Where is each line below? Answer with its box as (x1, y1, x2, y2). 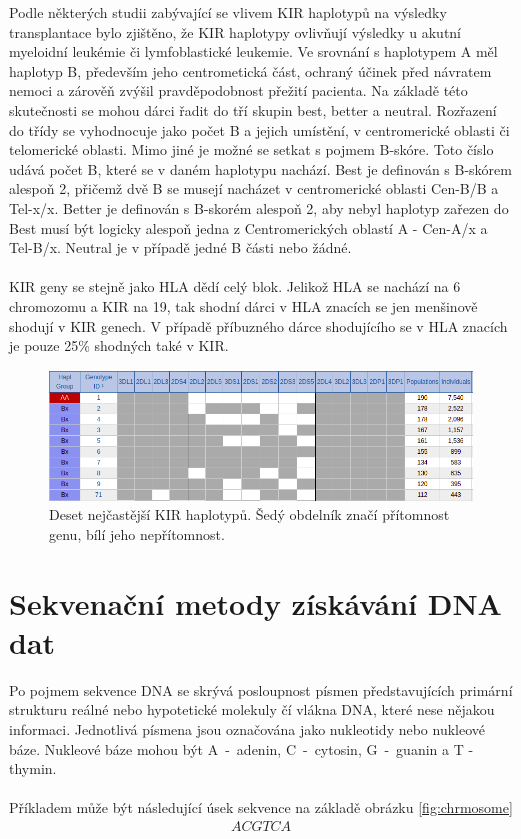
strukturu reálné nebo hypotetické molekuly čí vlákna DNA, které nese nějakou (9, 699, 495, 720)
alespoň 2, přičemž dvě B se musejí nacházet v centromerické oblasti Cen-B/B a (9, 178, 499, 199)
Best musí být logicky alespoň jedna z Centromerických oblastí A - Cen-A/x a (9, 217, 488, 238)
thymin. (9, 758, 57, 779)
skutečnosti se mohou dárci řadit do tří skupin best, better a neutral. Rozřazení (9, 99, 497, 120)
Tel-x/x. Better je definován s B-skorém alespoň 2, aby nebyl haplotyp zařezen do (9, 197, 509, 218)
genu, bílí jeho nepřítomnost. (49, 523, 225, 544)
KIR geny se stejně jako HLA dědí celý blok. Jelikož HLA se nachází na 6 (9, 276, 461, 297)
